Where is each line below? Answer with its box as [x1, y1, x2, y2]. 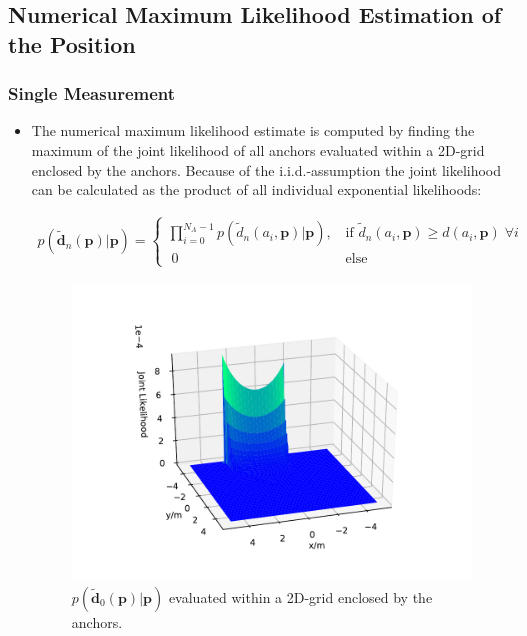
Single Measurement [8, 81, 176, 106]
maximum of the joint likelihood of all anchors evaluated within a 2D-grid [31, 139, 485, 160]
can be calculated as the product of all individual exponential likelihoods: [31, 179, 482, 200]
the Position [8, 28, 136, 59]
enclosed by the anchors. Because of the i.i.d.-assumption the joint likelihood [31, 159, 502, 180]
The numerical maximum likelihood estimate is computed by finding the [31, 120, 475, 141]
